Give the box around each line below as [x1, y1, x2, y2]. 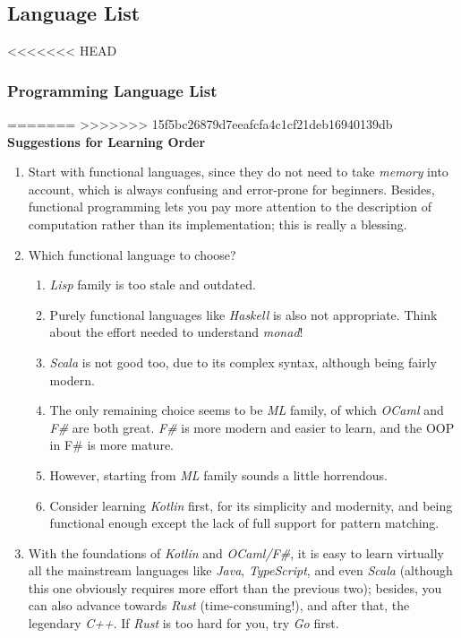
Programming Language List [7, 79, 218, 101]
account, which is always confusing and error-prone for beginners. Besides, [28, 179, 435, 198]
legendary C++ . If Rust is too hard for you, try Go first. [28, 614, 339, 633]
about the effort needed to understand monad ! [49, 323, 303, 341]
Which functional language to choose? [28, 245, 236, 263]
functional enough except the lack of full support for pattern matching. [49, 513, 440, 532]
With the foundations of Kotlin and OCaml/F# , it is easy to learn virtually [28, 543, 444, 562]
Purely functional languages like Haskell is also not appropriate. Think [49, 305, 438, 323]
